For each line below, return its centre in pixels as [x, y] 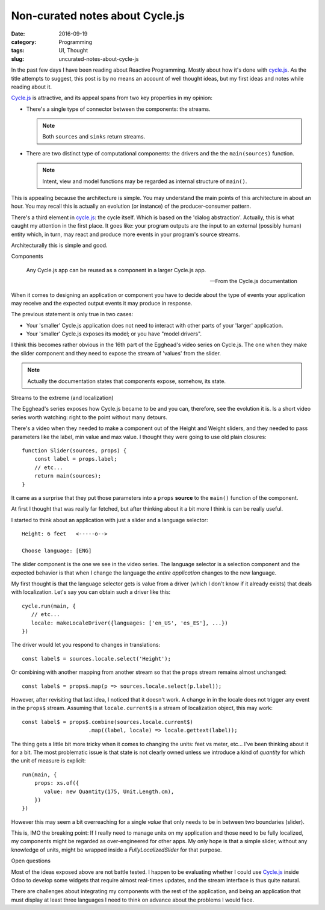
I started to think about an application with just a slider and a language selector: [110, 520]
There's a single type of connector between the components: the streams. [118, 109]
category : [24, 42]
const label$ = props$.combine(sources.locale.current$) [108, 722]
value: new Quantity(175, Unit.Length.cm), [109, 791]
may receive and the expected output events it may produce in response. [102, 303]
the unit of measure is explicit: [48, 761]
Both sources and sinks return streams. [94, 137]
